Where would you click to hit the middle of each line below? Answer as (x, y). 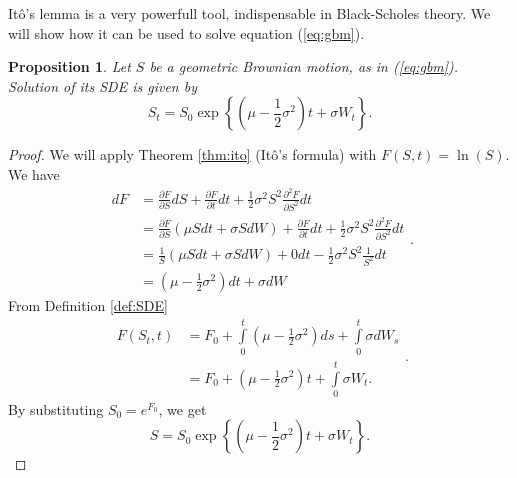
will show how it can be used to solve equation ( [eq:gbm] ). (186, 32)
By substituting (56, 408)
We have (34, 173)
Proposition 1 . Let (69, 66)
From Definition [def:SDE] (88, 304)
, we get (182, 408)
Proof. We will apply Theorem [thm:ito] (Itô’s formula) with (192, 154)
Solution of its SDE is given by (102, 85)
